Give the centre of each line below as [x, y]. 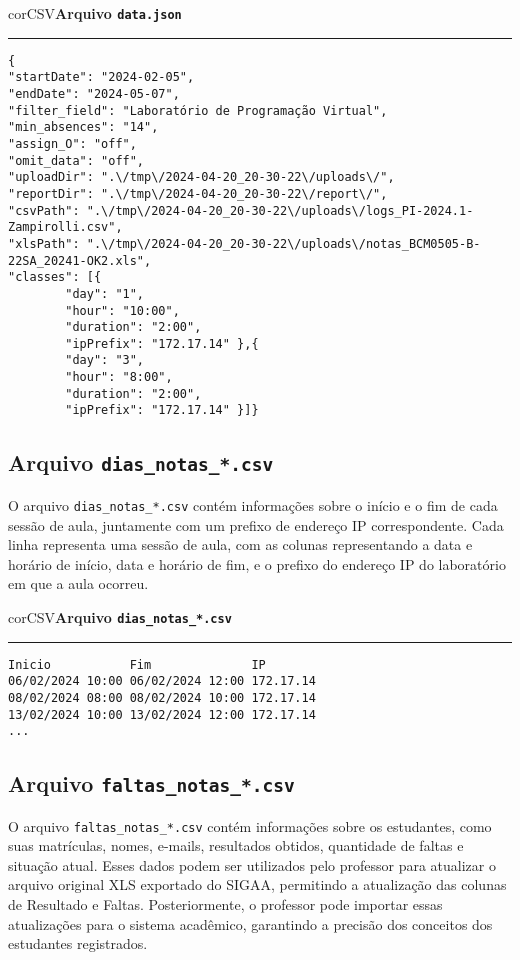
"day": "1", [105, 293]
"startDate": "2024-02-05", [101, 77]
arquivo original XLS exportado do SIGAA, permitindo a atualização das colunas [257, 884]
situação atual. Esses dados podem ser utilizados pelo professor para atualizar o [252, 864]
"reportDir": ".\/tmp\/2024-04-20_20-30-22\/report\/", [198, 193]
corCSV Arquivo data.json [95, 13]
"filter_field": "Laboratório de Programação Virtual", [198, 110]
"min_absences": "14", [83, 127]
